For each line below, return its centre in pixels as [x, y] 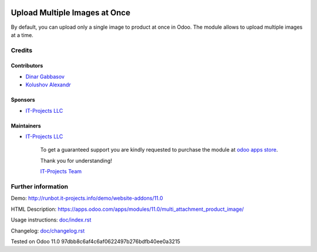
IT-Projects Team [61, 172]
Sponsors [23, 100]
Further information [40, 186]
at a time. [22, 35]
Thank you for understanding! [76, 160]
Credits [21, 50]
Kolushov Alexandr [48, 85]
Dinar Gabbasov [45, 76]
